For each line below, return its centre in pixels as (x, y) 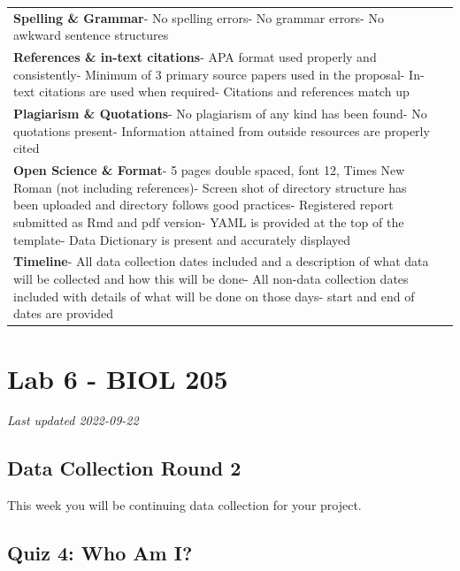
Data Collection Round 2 (124, 468)
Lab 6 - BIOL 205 (118, 378)
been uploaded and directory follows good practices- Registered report (203, 205)
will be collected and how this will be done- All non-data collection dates (211, 279)
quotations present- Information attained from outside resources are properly (222, 130)
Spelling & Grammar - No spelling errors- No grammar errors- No (199, 17)
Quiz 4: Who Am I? (100, 553)
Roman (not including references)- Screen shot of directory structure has (210, 187)
